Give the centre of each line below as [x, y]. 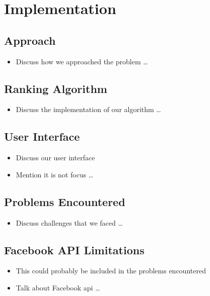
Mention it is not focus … [55, 174]
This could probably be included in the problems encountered [111, 271]
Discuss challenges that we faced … [69, 222]
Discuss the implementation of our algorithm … [88, 109]
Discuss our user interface [55, 158]
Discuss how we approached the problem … [82, 61]
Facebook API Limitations [74, 250]
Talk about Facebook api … [58, 287]
